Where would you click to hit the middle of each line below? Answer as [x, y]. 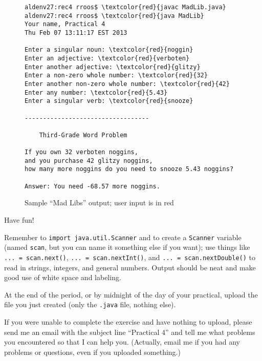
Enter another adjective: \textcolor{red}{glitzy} [113, 67]
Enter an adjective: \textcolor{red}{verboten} [107, 58]
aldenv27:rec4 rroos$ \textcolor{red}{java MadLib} [114, 16]
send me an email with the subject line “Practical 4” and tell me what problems [130, 332]
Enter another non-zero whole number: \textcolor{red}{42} [127, 84]
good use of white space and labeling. [63, 277]
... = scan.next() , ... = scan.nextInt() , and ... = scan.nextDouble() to [130, 257]
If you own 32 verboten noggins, [81, 152]
